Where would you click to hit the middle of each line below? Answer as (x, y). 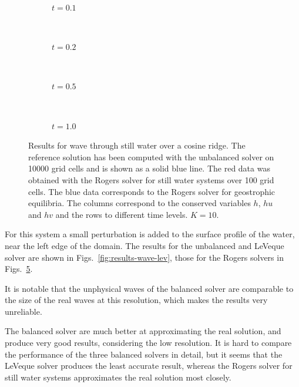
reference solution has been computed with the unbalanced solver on (151, 157)
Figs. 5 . (19, 269)
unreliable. (23, 311)
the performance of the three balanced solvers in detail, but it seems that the (144, 354)
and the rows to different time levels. (122, 214)
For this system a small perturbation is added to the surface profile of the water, (150, 234)
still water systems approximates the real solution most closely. (118, 377)
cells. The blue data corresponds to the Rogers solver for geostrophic (152, 191)
